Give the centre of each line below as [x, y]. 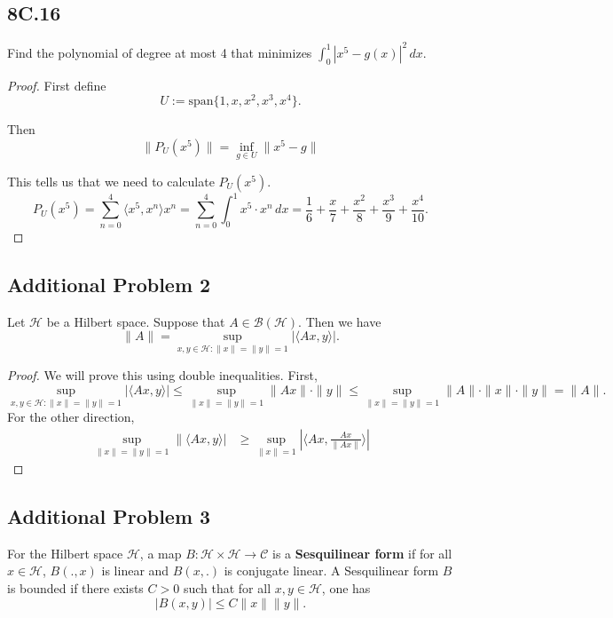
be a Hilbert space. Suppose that [136, 321]
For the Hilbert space [65, 553]
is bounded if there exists [75, 588]
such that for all [227, 588]
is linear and [135, 570]
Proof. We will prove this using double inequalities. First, [162, 375]
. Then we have [340, 321]
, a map [161, 553]
